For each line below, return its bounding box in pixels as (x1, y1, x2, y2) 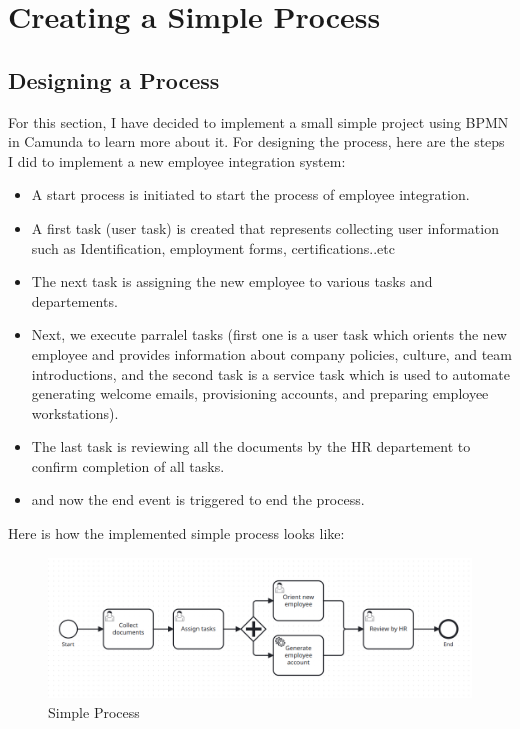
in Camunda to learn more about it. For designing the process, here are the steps (8, 131, 505, 152)
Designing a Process (8, 64, 220, 95)
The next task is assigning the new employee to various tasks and (31, 271, 433, 292)
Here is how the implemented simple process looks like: (8, 523, 345, 544)
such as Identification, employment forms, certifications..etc (31, 237, 395, 258)
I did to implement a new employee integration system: (8, 150, 346, 171)
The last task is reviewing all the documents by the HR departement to (31, 436, 471, 457)
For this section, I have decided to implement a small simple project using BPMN (8, 111, 509, 132)
